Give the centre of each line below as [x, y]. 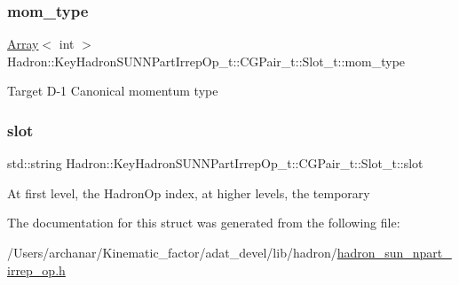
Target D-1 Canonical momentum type [113, 91]
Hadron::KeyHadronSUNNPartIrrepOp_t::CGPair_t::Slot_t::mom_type [206, 61]
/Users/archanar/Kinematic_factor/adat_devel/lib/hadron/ [172, 252]
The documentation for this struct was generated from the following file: [204, 223]
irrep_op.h [36, 270]
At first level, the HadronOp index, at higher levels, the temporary [189, 193]
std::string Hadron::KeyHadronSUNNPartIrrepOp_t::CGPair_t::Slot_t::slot [215, 163]
